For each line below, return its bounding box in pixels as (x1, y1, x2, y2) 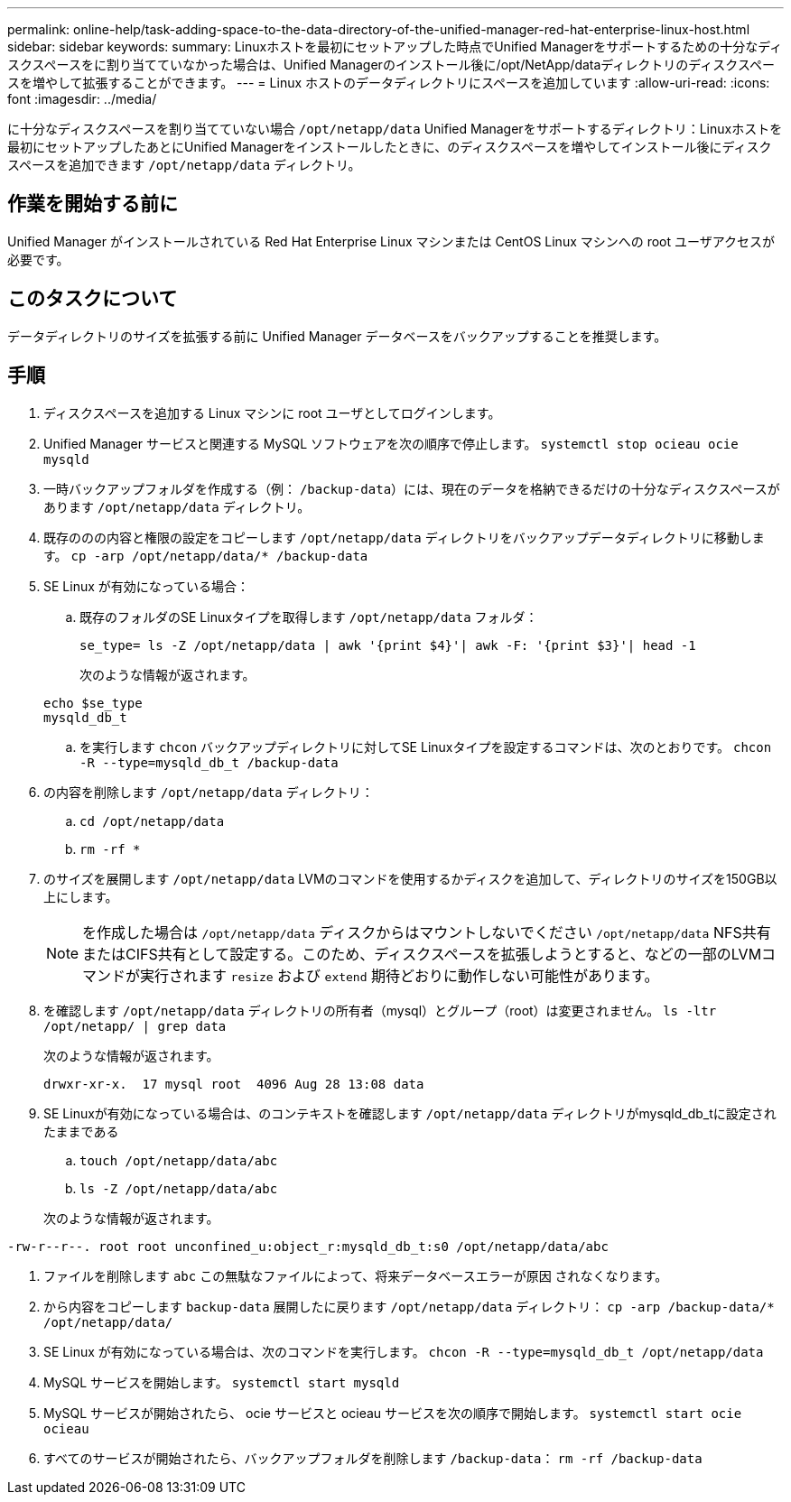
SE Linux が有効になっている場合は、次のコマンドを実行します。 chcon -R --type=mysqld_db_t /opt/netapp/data (43, 1343, 764, 1359)
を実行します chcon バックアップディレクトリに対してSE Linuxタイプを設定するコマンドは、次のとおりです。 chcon (79, 738, 772, 755)
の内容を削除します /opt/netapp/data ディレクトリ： (43, 783, 374, 800)
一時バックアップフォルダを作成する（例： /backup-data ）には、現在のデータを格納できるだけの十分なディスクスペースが (43, 480, 780, 496)
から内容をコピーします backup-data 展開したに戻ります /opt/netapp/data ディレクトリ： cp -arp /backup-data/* (43, 1298, 775, 1314)
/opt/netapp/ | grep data (43, 1018, 227, 1034)
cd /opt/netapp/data (79, 813, 225, 829)
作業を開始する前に (7, 192, 178, 216)
